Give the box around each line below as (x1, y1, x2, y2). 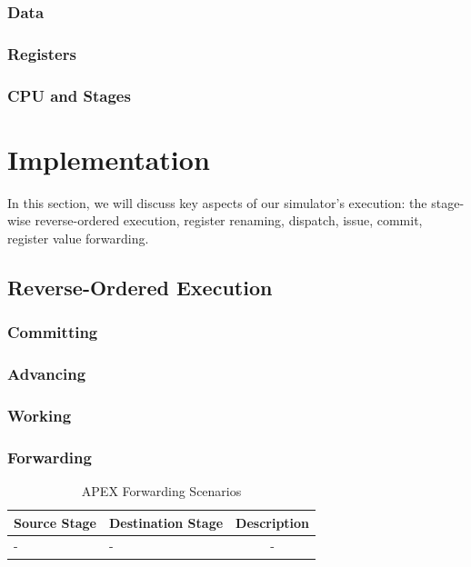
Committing (7, 321, 98, 343)
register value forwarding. (7, 228, 149, 247)
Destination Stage (108, 512, 224, 532)
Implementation (7, 140, 210, 177)
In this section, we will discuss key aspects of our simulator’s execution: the (7, 193, 427, 212)
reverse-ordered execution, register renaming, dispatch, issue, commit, (35, 211, 423, 230)
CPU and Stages (7, 84, 131, 106)
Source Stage (14, 512, 96, 532)
